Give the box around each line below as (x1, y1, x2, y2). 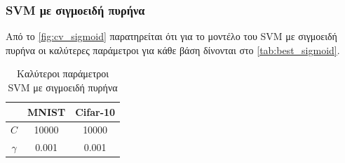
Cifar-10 (75, 104, 116, 119)
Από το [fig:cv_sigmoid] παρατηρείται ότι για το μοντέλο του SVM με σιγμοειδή (6, 29, 337, 44)
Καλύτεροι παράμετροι (17, 66, 109, 81)
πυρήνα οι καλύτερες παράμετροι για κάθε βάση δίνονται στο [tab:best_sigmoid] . (6, 42, 340, 57)
